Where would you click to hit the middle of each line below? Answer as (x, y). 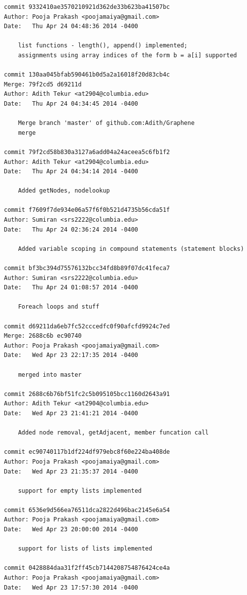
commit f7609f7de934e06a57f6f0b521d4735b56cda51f (87, 210)
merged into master (50, 375)
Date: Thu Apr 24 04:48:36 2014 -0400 (71, 26)
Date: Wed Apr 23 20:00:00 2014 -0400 (71, 530)
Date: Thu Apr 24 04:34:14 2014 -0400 (71, 172)
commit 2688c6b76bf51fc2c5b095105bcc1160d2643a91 (87, 394)
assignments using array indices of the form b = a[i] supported (127, 55)
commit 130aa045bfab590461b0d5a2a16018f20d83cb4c (87, 75)
